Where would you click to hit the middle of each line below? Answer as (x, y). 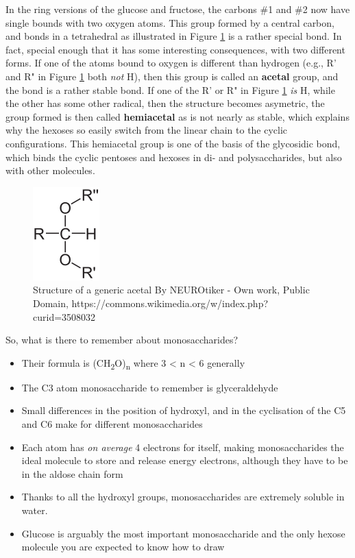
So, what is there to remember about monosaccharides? (122, 340)
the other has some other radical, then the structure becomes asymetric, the (165, 103)
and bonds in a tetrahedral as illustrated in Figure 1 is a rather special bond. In (174, 36)
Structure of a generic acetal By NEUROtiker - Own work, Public (171, 290)
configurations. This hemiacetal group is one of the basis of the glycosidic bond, (173, 143)
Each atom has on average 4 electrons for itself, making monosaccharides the (183, 447)
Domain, (51, 303)
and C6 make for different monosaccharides (112, 424)
